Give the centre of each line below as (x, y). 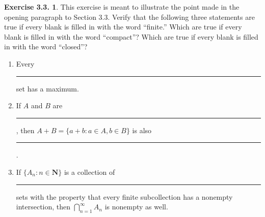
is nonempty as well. (136, 207)
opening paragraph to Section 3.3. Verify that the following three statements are (129, 17)
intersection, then (43, 207)
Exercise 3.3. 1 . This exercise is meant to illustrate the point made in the (122, 7)
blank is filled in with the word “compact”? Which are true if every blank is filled (131, 36)
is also (142, 130)
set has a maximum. (47, 88)
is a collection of (89, 172)
